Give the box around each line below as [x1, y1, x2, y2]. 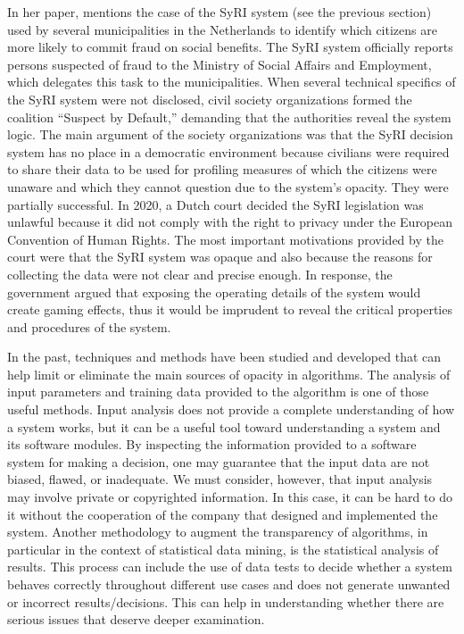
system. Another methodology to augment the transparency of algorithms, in [7, 522, 428, 541]
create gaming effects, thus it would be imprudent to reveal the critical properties [7, 300, 452, 319]
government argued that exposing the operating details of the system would [7, 282, 421, 301]
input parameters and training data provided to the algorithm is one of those [7, 382, 429, 401]
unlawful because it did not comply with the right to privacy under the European [7, 213, 453, 231]
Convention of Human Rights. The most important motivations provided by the [7, 229, 443, 248]
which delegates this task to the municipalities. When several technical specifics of [7, 72, 456, 91]
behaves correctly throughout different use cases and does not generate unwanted [7, 575, 451, 593]
